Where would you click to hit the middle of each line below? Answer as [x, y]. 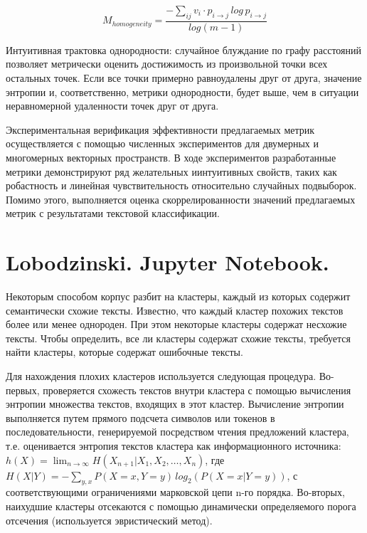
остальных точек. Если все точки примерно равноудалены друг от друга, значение [184, 78]
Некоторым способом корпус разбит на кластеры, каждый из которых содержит [178, 296]
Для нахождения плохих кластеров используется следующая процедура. [161, 376]
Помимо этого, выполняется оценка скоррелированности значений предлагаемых [181, 199]
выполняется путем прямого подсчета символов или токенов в [140, 417]
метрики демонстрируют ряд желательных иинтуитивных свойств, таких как [171, 171]
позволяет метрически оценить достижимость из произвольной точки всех [167, 64]
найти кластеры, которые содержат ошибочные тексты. [124, 352]
